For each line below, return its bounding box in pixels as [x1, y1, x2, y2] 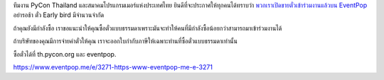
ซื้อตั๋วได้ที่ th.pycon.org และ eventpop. [13, 50, 117, 58]
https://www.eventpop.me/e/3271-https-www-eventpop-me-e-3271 [13, 62, 213, 71]
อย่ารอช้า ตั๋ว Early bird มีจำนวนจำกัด [13, 11, 105, 19]
